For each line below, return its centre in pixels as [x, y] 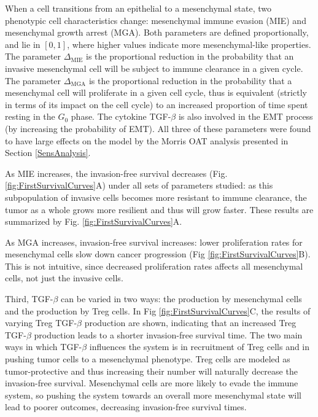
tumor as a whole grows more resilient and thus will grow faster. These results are [159, 209]
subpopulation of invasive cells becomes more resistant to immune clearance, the [156, 197]
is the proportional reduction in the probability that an [190, 56]
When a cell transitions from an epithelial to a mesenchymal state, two [138, 8]
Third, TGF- [29, 299]
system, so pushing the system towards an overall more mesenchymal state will [153, 395]
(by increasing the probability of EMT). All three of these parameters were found [158, 128]
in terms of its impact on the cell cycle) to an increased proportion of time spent [157, 104]
